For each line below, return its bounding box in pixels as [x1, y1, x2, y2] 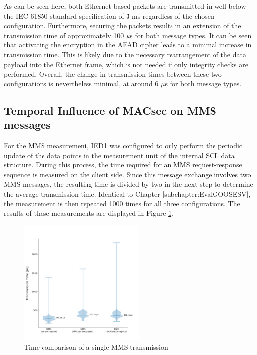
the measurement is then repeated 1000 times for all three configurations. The [4, 198, 240, 208]
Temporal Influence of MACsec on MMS [4, 102, 216, 118]
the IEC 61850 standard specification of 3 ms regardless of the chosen [4, 10, 214, 21]
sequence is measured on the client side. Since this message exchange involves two [4, 169, 251, 179]
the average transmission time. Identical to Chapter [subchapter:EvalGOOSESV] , [4, 188, 251, 198]
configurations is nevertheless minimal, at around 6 [4, 78, 159, 88]
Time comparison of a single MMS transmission [24, 342, 168, 352]
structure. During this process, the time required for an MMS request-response [4, 159, 242, 170]
